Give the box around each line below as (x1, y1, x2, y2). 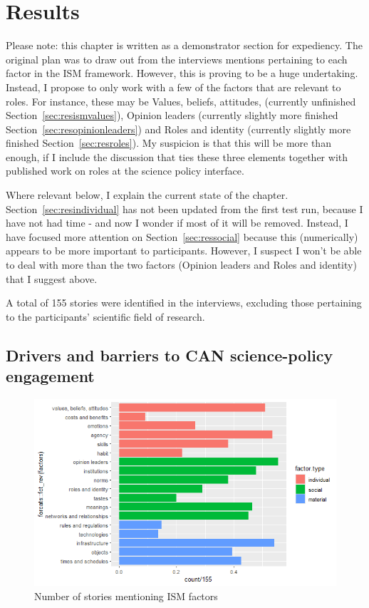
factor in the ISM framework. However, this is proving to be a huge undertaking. (6, 66, 358, 81)
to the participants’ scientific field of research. (6, 309, 205, 324)
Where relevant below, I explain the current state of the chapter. (6, 187, 289, 202)
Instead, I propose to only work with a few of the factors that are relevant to (6, 79, 341, 94)
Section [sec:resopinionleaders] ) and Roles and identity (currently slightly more (6, 121, 351, 136)
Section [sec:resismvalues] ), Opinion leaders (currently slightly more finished (6, 108, 338, 123)
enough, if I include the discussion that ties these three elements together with (6, 149, 348, 164)
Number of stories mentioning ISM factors (34, 588, 218, 603)
